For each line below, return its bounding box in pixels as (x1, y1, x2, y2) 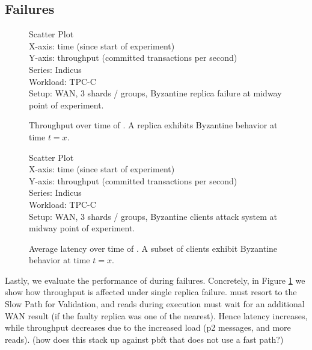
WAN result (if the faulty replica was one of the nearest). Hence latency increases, (5, 309, 308, 322)
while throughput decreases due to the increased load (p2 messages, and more (5, 321, 291, 334)
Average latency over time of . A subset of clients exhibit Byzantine (29, 242, 278, 254)
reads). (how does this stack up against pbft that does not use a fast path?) (5, 333, 284, 345)
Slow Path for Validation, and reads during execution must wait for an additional (5, 298, 305, 310)
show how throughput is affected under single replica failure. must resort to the (5, 286, 297, 298)
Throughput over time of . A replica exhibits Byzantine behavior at (29, 119, 278, 131)
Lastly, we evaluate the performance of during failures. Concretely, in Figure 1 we (5, 273, 305, 286)
